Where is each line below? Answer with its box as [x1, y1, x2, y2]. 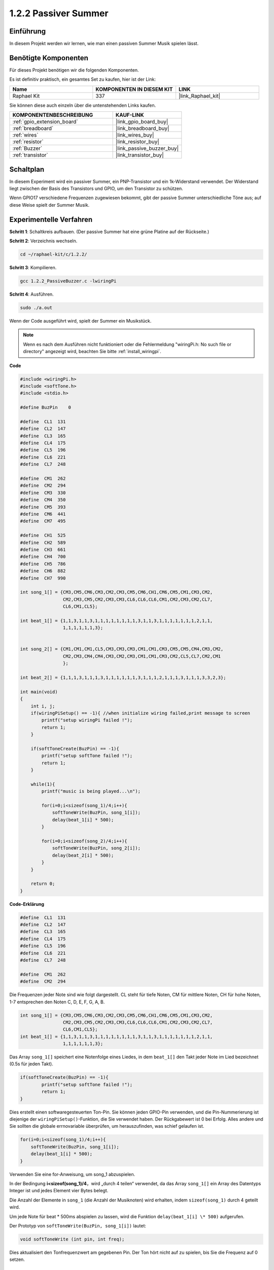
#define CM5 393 [20, 504, 66, 510]
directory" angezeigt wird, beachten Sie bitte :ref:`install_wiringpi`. [23, 348, 162, 355]
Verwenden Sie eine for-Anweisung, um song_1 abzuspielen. [9, 1171, 135, 1177]
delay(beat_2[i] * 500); [52, 852, 114, 858]
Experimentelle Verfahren [9, 215, 93, 224]
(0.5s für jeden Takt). [9, 1061, 53, 1067]
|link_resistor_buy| [115, 138, 159, 145]
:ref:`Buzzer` [12, 145, 43, 152]
